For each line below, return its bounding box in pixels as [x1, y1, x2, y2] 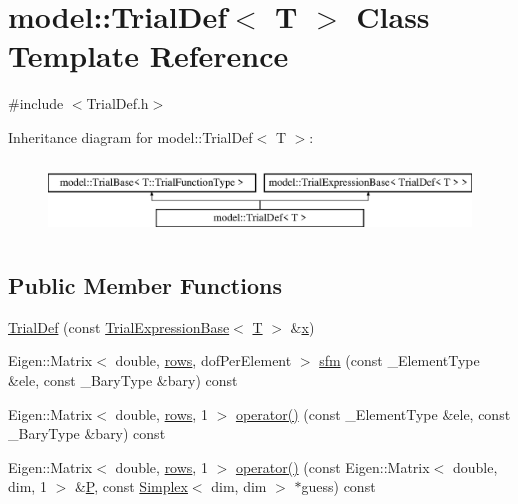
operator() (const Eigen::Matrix [235, 456, 430, 477]
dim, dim [211, 476, 267, 497]
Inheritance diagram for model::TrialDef [8, 126, 253, 147]
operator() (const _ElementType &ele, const [235, 403, 511, 424]
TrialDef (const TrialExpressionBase [8, 316, 230, 337]
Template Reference [8, 35, 289, 76]
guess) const [301, 476, 376, 497]
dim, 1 [8, 476, 47, 497]
